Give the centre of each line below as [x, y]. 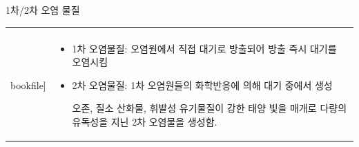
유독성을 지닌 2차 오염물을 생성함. [145, 121]
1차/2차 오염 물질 [43, 10]
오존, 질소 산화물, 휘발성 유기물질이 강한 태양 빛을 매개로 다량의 [210, 108]
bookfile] [28, 85]
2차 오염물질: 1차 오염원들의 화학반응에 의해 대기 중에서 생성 [202, 85]
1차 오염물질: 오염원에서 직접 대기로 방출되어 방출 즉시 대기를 [204, 48]
